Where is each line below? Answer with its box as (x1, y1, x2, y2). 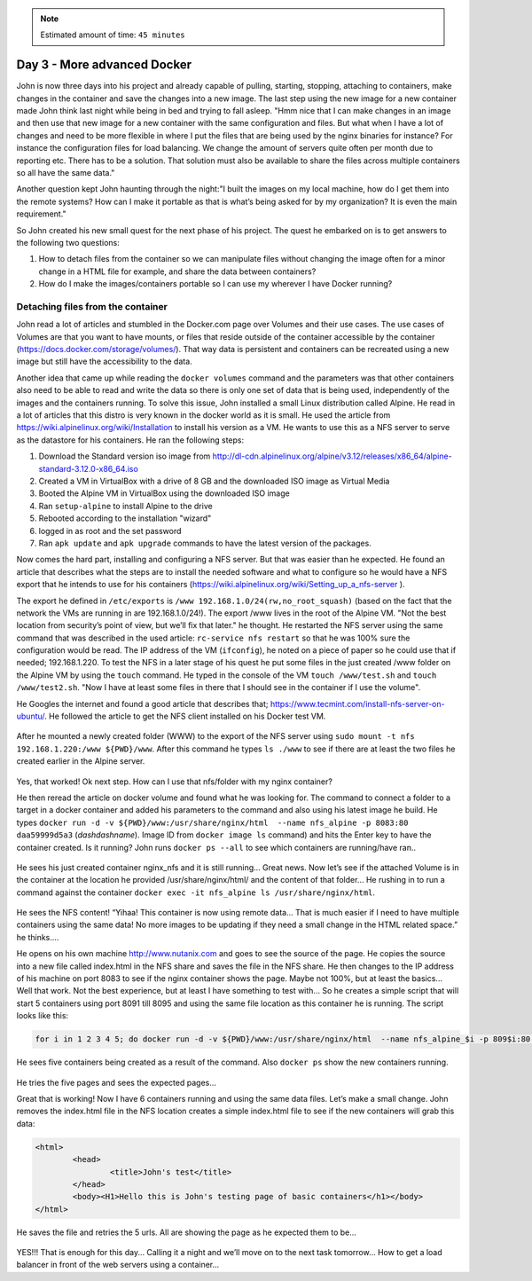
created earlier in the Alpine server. (16, 756, 145, 766)
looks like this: (16, 1010, 69, 1021)
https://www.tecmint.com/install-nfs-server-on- (270, 698, 445, 709)
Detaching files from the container (16, 300, 168, 312)
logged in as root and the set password (38, 525, 182, 536)
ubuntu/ (16, 711, 45, 722)
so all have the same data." (16, 168, 115, 178)
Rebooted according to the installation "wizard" (38, 513, 212, 523)
